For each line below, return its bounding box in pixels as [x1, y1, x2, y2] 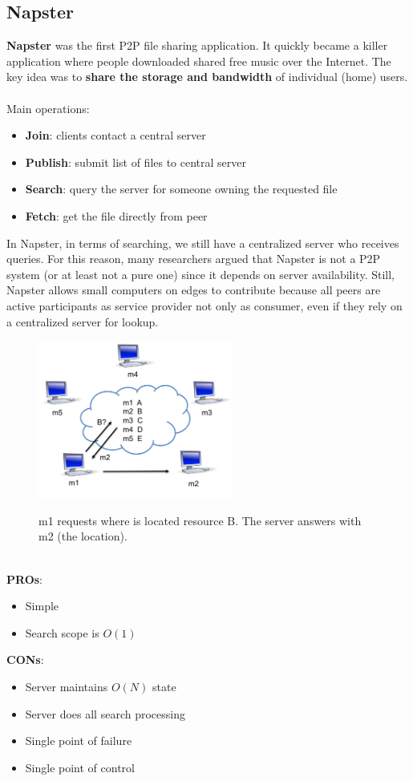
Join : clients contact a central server [25, 127, 206, 144]
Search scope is [25, 624, 99, 641]
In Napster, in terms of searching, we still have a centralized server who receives [6, 234, 399, 251]
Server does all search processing [25, 705, 185, 722]
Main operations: [6, 99, 90, 116]
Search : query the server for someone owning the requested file [25, 180, 338, 197]
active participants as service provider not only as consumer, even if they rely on [6, 297, 403, 314]
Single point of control [25, 759, 135, 775]
